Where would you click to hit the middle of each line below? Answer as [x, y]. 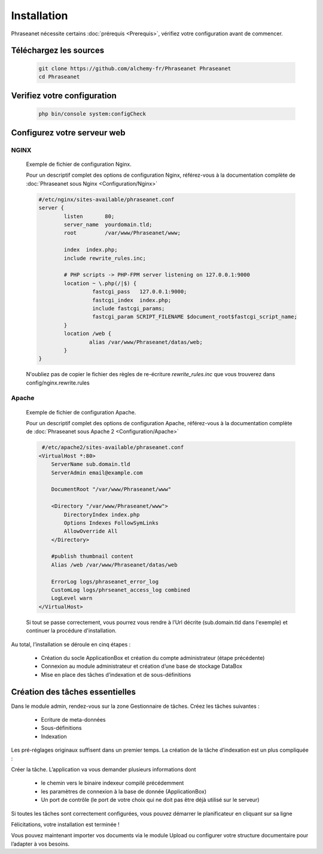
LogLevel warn [72, 598]
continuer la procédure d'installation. [71, 631]
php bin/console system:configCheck [92, 113]
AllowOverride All [91, 531]
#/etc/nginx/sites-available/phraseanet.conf [106, 199]
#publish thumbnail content [92, 556]
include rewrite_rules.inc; [105, 258]
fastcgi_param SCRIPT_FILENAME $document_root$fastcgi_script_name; [194, 317]
